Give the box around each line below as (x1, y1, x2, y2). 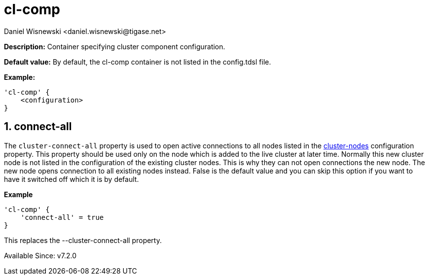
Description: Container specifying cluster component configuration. (4, 42, 225, 51)
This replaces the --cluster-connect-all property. (4, 236, 162, 244)
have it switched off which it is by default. (4, 174, 139, 183)
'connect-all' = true (20, 213, 104, 221)
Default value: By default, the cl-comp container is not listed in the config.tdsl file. (4, 57, 271, 66)
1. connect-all (4, 120, 72, 133)
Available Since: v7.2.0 (4, 251, 76, 260)
